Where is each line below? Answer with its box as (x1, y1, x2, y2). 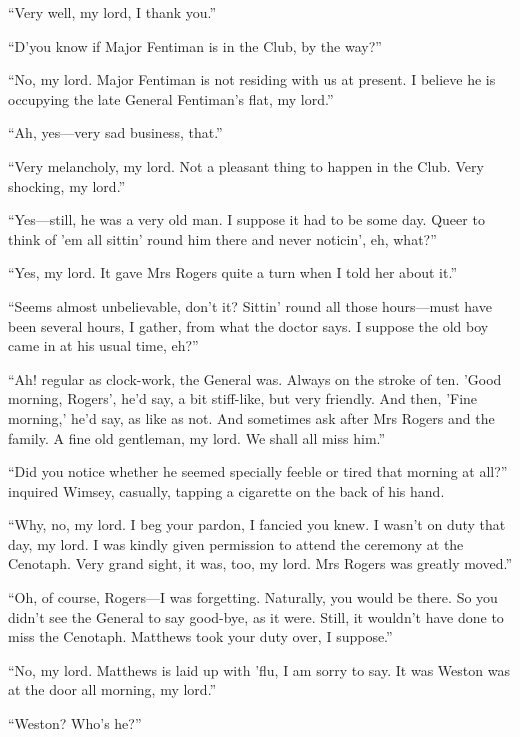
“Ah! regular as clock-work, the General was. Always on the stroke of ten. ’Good (8, 368, 502, 389)
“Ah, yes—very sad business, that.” (8, 122, 223, 143)
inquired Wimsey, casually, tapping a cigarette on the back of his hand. (8, 480, 445, 501)
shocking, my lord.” (8, 175, 126, 196)
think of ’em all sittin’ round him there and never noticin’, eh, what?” (8, 228, 437, 249)
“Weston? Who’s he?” (8, 713, 142, 734)
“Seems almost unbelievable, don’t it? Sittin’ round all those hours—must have (8, 295, 492, 316)
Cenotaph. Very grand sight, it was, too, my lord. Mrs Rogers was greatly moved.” (8, 553, 513, 574)
